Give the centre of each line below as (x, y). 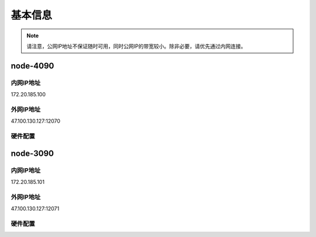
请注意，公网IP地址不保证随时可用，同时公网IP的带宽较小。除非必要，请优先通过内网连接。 (136, 46)
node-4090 (32, 66)
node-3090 (32, 153)
